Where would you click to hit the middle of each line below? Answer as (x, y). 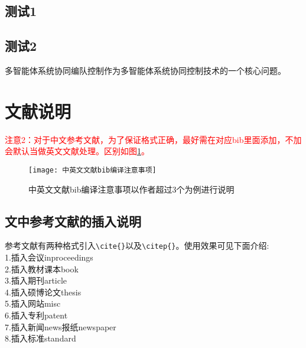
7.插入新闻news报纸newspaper (61, 326)
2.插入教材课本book (42, 269)
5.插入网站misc (33, 303)
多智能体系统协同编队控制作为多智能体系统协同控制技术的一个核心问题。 (145, 70)
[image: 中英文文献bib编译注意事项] (92, 170)
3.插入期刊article (36, 280)
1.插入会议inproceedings (49, 257)
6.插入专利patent (36, 315)
